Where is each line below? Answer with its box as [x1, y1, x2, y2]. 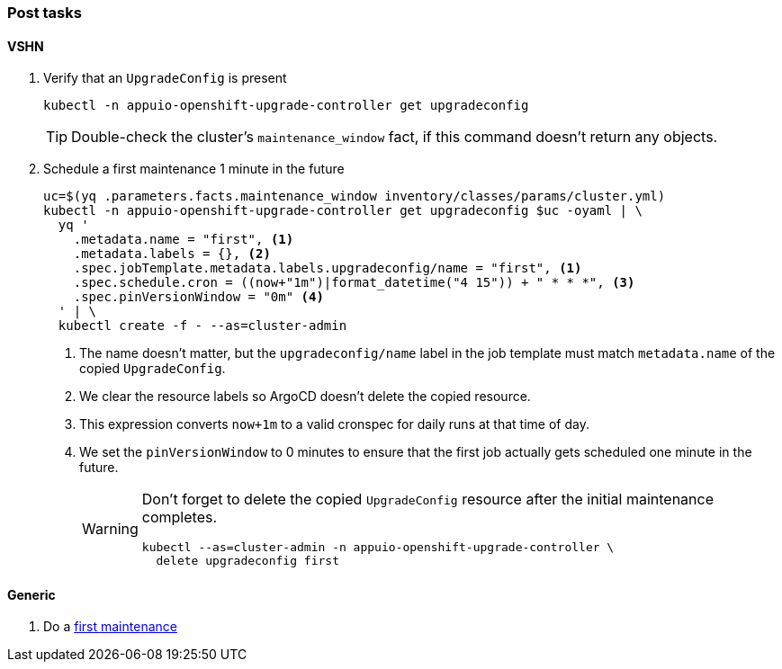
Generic [7, 586, 56, 602]
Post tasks [7, 4, 82, 22]
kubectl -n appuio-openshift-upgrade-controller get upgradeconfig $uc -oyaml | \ [43, 203, 643, 219]
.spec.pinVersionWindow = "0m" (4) [73, 290, 324, 305]
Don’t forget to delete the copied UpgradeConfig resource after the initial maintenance [141, 490, 715, 509]
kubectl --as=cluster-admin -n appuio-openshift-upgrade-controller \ [141, 540, 615, 555]
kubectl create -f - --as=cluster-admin [58, 318, 347, 334]
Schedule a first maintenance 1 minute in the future [43, 161, 345, 177]
